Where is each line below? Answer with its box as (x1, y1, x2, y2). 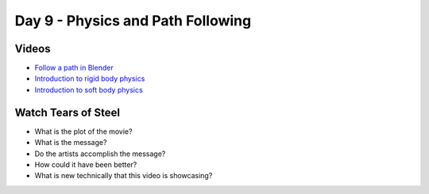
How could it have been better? (34, 159, 137, 169)
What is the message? (34, 138, 107, 147)
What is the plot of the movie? (34, 127, 133, 136)
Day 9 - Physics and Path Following (14, 12, 252, 29)
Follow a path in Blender (34, 63, 114, 73)
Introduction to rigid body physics (34, 74, 145, 83)
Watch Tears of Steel (14, 105, 121, 119)
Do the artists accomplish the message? (34, 149, 166, 158)
